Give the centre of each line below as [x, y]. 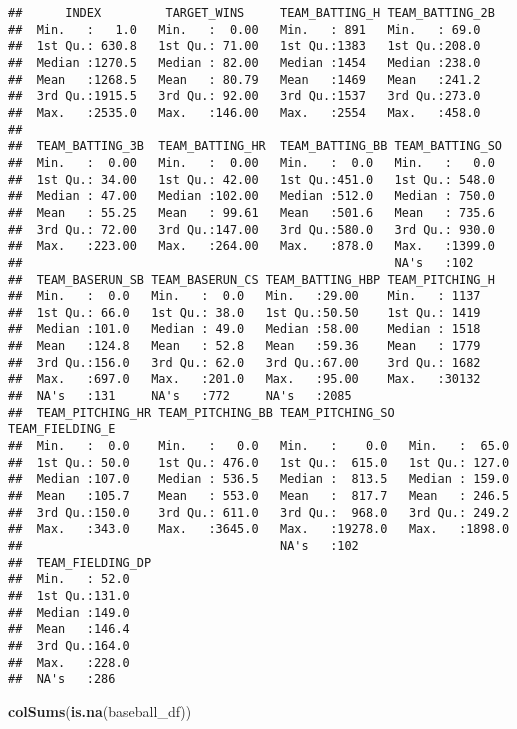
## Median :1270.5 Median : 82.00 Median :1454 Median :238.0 [244, 62]
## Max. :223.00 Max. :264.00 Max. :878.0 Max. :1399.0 [251, 246]
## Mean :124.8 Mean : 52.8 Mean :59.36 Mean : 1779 [244, 346]
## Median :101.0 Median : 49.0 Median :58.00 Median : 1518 [244, 329]
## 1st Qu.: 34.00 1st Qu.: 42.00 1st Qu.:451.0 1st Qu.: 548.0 [251, 179]
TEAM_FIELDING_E [62, 429]
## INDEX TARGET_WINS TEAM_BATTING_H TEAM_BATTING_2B [251, 13]
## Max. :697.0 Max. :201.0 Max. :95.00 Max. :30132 [244, 379]
